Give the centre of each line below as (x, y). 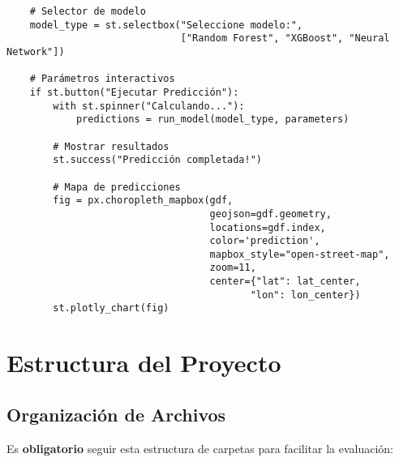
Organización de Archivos (116, 414)
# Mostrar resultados (111, 146)
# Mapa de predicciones (117, 187)
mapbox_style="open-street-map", (300, 254)
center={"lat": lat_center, (285, 282)
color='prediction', (265, 241)
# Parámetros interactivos (102, 79)
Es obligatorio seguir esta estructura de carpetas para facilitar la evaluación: (200, 448)
